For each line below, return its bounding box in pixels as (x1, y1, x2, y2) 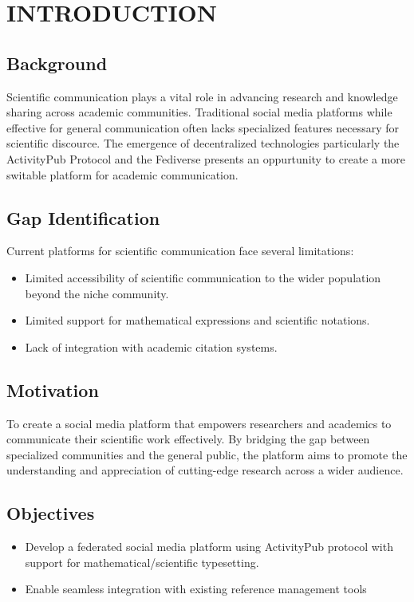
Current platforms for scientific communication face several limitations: (6, 242, 354, 259)
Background (6, 50, 108, 75)
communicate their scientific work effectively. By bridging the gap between (6, 431, 370, 447)
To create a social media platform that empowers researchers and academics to (6, 415, 392, 431)
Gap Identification (6, 205, 160, 230)
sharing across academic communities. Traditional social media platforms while (6, 104, 392, 120)
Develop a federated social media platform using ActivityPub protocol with (25, 538, 393, 555)
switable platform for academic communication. (6, 166, 239, 183)
